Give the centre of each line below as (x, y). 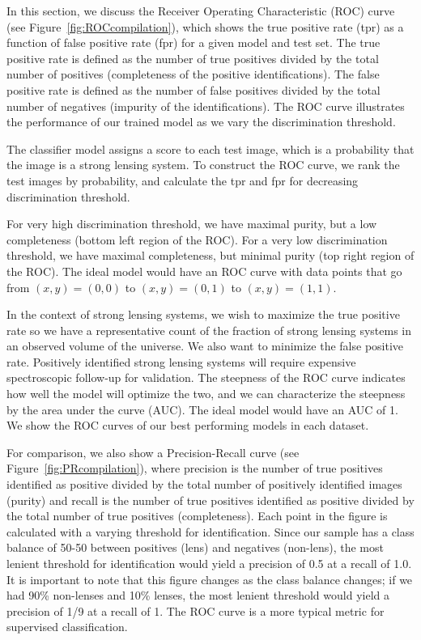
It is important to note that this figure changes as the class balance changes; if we (210, 579)
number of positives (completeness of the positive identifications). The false (193, 74)
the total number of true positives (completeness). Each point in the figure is (197, 516)
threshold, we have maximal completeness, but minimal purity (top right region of (210, 255)
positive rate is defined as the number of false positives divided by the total (193, 89)
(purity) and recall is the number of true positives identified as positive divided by (210, 500)
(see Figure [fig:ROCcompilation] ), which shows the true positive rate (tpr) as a (205, 26)
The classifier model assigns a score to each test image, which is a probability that (210, 148)
